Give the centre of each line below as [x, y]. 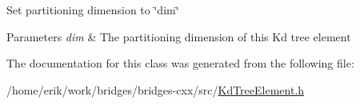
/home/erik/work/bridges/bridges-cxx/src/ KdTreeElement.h [156, 89]
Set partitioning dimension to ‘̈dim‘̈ [93, 10]
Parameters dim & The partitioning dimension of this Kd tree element [179, 36]
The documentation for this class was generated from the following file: [180, 63]
